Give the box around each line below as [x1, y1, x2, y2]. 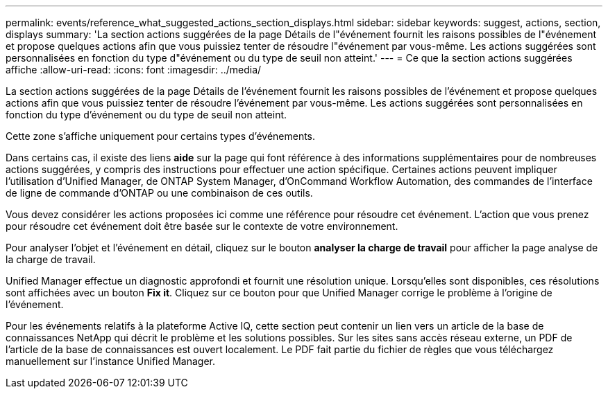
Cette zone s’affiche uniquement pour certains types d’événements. [6, 130, 316, 142]
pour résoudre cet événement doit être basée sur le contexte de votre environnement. [6, 220, 398, 232]
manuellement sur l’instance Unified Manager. [6, 355, 215, 367]
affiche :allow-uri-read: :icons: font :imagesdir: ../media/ [6, 64, 262, 75]
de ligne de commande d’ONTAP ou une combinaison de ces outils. [6, 187, 313, 199]
